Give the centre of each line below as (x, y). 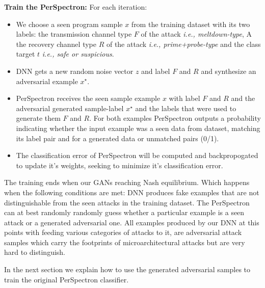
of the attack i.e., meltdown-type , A (196, 34)
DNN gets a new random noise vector (75, 71)
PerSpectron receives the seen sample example (88, 98)
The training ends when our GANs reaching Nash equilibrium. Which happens (127, 182)
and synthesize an (229, 71)
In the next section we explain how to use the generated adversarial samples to (127, 269)
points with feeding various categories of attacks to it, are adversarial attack (123, 232)
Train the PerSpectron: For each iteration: (76, 7)
